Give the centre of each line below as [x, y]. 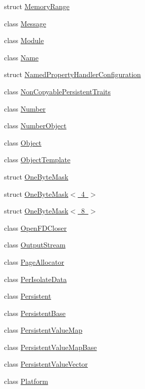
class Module [24, 40]
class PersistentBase [35, 313]
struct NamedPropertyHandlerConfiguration [72, 74]
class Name [21, 57]
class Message [25, 23]
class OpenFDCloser [35, 227]
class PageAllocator [34, 261]
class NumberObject [35, 126]
